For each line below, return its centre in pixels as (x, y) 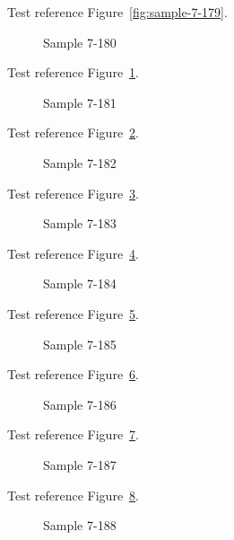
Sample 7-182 (80, 162)
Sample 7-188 (80, 525)
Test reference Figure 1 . (73, 72)
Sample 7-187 (80, 464)
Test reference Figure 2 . (73, 133)
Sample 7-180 (80, 42)
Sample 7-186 (80, 404)
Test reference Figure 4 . (73, 253)
